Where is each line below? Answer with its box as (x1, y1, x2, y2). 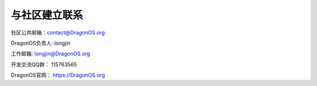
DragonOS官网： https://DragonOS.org (11, 71, 105, 78)
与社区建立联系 (11, 9, 83, 21)
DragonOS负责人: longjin (11, 40, 70, 46)
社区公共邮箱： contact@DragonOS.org (11, 29, 105, 36)
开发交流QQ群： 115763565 (11, 61, 77, 68)
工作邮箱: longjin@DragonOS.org (11, 50, 90, 58)
